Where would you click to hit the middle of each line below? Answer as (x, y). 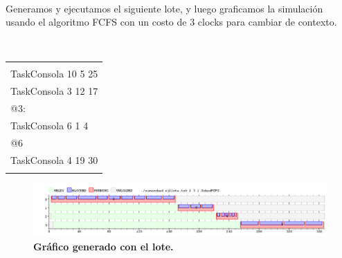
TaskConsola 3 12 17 (54, 91)
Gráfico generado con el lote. (103, 246)
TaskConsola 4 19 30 (54, 159)
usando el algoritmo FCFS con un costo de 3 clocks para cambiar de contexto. (171, 22)
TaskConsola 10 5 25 (54, 74)
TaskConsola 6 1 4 (49, 125)
